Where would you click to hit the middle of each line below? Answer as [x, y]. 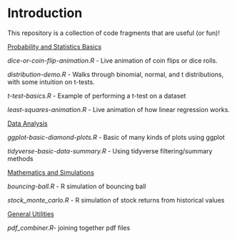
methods [20, 158]
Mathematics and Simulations [51, 172]
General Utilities [31, 214]
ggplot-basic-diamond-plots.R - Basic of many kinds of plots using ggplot [116, 137]
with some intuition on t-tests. [51, 82]
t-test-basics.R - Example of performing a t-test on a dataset [97, 96]
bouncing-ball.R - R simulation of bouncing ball [77, 186]
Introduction [45, 13]
